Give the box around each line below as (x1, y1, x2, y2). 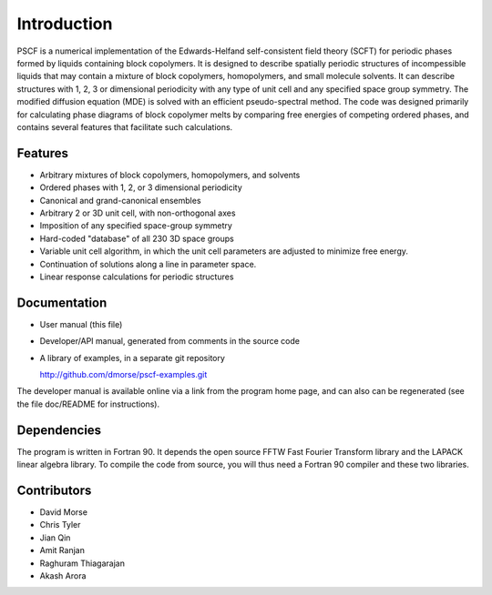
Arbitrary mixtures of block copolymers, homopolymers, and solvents (39, 169, 301, 180)
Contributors (16, 482, 92, 498)
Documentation (16, 295, 108, 310)
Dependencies (16, 422, 102, 438)
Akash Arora (39, 570, 87, 581)
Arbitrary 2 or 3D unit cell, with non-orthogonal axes (39, 207, 236, 218)
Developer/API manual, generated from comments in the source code (39, 336, 301, 347)
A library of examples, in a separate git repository (39, 352, 225, 363)
